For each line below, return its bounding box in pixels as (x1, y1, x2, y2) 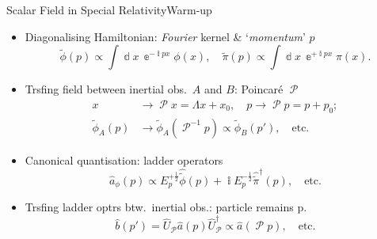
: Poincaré (234, 81, 284, 97)
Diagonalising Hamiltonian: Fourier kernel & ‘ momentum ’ (25, 28, 306, 44)
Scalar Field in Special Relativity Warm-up (6, 2, 212, 17)
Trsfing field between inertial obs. (25, 81, 187, 97)
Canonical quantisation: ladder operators (25, 151, 223, 168)
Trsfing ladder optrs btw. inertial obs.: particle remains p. (25, 199, 307, 215)
